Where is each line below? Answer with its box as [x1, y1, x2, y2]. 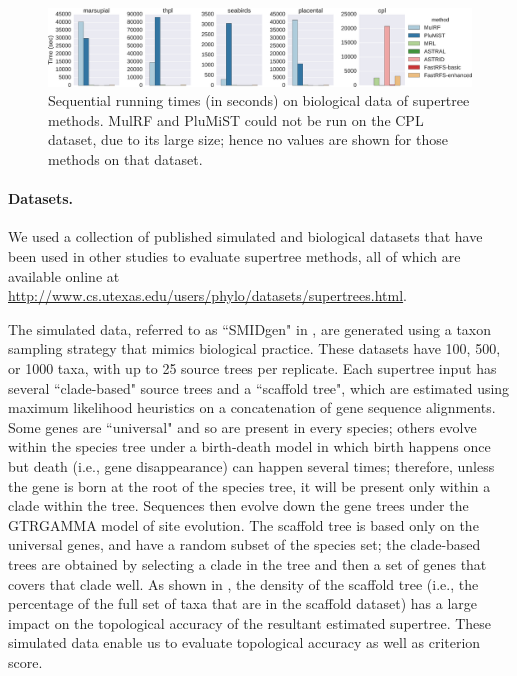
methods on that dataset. [48, 149, 203, 170]
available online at [8, 265, 120, 286]
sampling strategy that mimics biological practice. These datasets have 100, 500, [8, 338, 501, 359]
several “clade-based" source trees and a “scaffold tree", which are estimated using [8, 377, 510, 398]
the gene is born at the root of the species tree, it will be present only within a [8, 475, 491, 496]
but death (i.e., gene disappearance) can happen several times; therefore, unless [8, 455, 495, 476]
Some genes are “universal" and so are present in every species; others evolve [8, 416, 477, 437]
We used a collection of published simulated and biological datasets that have [8, 226, 483, 247]
